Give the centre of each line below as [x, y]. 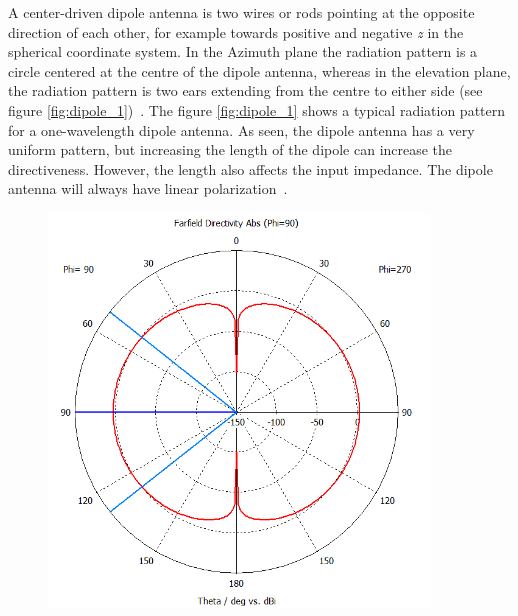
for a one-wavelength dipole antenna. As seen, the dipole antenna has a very [241, 129]
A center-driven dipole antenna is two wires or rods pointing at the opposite [241, 12]
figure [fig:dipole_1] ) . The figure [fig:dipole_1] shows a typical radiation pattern [257, 109]
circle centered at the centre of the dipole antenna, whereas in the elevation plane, [259, 70]
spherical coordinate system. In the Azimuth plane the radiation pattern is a [243, 51]
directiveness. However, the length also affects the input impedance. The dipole [250, 168]
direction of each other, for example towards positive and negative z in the [236, 31]
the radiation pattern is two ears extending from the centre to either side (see [245, 90]
